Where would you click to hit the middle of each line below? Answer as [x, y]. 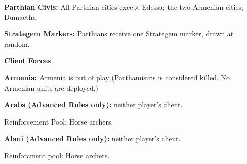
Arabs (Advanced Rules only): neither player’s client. [93, 105]
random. [17, 43]
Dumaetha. [21, 16]
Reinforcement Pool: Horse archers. [59, 121]
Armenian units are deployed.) [51, 87]
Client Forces [28, 60]
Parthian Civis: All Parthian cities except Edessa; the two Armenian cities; [124, 7]
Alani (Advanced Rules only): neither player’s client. [92, 138]
